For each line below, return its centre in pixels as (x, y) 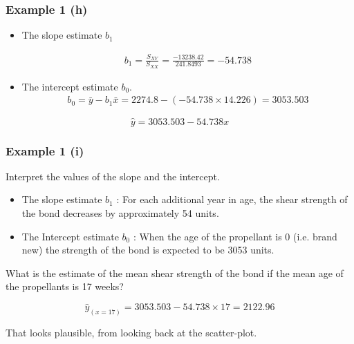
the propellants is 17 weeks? (65, 286)
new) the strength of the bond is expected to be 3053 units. (148, 250)
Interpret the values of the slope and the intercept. (113, 176)
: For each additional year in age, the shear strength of (232, 199)
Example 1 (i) (45, 150)
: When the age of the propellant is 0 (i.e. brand (235, 236)
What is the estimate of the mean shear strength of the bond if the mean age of (175, 273)
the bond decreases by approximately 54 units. (120, 213)
